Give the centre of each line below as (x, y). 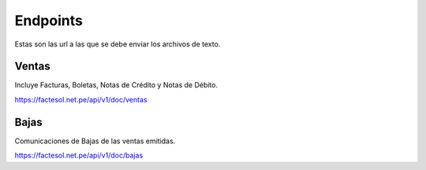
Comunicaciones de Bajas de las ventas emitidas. (95, 141)
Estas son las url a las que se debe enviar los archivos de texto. (118, 44)
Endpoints (49, 20)
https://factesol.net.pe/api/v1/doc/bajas (79, 155)
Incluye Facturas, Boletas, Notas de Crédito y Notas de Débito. (116, 85)
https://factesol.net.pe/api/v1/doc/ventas (81, 99)
